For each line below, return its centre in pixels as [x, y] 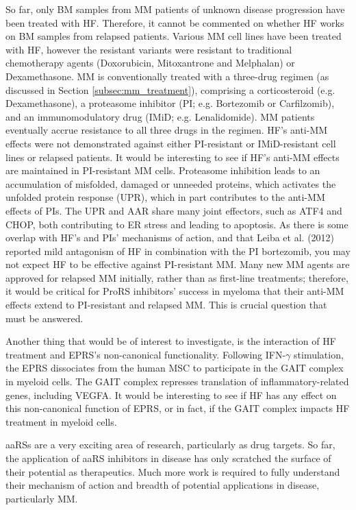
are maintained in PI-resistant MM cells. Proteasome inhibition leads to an [163, 170]
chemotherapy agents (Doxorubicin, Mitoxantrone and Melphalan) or [150, 63]
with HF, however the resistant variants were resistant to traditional [149, 49]
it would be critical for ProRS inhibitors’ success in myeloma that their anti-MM [175, 291]
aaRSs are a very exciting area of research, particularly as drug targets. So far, [170, 445]
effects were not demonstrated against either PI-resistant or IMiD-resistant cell [171, 143]
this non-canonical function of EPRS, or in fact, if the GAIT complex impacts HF [178, 408]
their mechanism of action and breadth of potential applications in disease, [163, 485]
